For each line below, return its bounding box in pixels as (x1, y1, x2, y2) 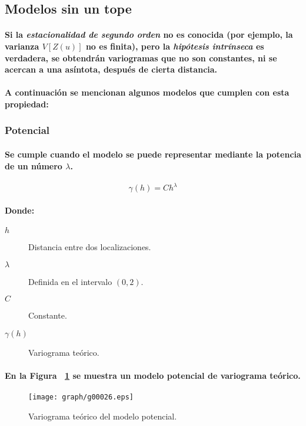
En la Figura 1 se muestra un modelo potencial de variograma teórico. (5, 369, 301, 382)
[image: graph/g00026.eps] (28, 393, 134, 402)
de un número (5, 159, 62, 172)
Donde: (5, 204, 35, 216)
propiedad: (5, 97, 49, 110)
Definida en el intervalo (28, 275, 112, 287)
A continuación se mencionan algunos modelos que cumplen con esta (5, 86, 290, 99)
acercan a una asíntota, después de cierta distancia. (5, 63, 218, 76)
